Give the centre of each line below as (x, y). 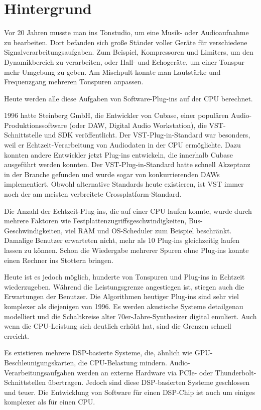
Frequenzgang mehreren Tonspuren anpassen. (74, 82)
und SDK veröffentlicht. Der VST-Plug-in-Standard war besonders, (147, 135)
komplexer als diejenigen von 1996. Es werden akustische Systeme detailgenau (124, 306)
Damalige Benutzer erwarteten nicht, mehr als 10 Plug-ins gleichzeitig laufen (122, 240)
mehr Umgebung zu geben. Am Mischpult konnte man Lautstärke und (112, 72)
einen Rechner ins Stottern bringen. (59, 260)
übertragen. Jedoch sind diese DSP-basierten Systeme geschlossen (149, 382)
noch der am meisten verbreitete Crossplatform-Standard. (93, 194)
